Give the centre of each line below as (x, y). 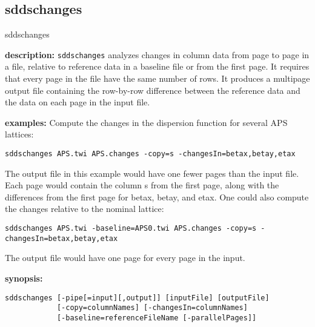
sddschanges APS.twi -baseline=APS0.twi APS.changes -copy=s (131, 229)
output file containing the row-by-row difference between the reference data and (153, 90)
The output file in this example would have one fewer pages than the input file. (152, 173)
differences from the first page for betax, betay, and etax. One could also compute (157, 197)
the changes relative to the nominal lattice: (85, 209)
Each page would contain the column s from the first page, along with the (142, 185)
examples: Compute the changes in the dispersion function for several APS (146, 122)
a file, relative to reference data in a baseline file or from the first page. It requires (157, 66)
